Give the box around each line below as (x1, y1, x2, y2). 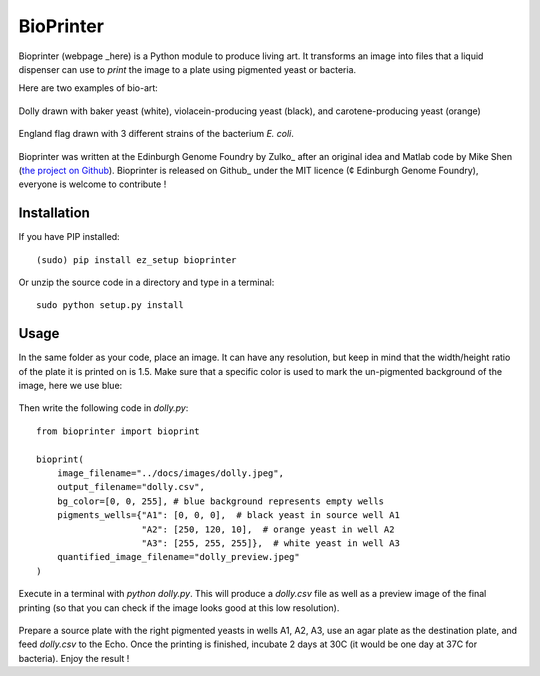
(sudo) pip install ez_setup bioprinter (36, 254, 237, 265)
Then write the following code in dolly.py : (18, 402, 189, 414)
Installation (18, 205, 90, 222)
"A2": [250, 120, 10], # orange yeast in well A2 (141, 523, 395, 535)
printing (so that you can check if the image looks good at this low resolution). (18, 601, 340, 614)
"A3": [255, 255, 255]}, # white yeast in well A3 (141, 537, 400, 549)
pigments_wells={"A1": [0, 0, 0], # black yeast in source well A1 (56, 510, 400, 521)
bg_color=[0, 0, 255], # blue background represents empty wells (56, 495, 385, 507)
